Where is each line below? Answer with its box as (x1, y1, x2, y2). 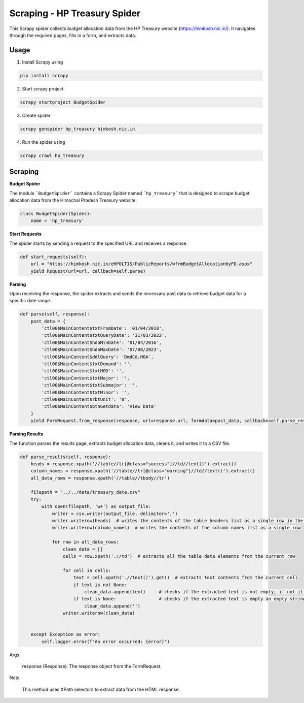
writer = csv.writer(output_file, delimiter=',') (52, 510, 178, 517)
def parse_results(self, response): (20, 454, 111, 460)
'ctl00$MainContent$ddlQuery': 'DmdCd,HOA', (41, 354, 154, 360)
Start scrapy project (22, 85, 64, 91)
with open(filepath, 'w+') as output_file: (41, 503, 151, 509)
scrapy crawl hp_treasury (20, 152, 85, 158)
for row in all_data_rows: (52, 539, 119, 545)
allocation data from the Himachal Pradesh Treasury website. (9, 197, 137, 203)
